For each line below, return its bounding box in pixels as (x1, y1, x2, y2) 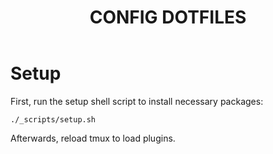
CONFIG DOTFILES (89, 6, 247, 29)
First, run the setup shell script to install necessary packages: (10, 95, 264, 107)
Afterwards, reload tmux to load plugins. (10, 132, 176, 144)
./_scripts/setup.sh (10, 114, 97, 125)
